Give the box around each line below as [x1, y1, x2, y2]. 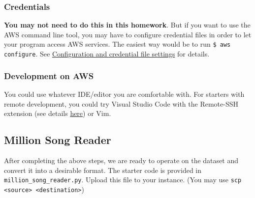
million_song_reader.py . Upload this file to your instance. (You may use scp [4, 174, 242, 185]
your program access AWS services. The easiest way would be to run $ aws [4, 39, 231, 49]
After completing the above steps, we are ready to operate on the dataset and [4, 155, 238, 165]
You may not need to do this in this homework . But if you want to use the [4, 20, 251, 30]
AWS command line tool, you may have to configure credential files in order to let [4, 29, 252, 39]
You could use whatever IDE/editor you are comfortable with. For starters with [4, 88, 245, 99]
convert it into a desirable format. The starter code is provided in [4, 165, 202, 175]
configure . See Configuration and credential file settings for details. [4, 49, 210, 59]
